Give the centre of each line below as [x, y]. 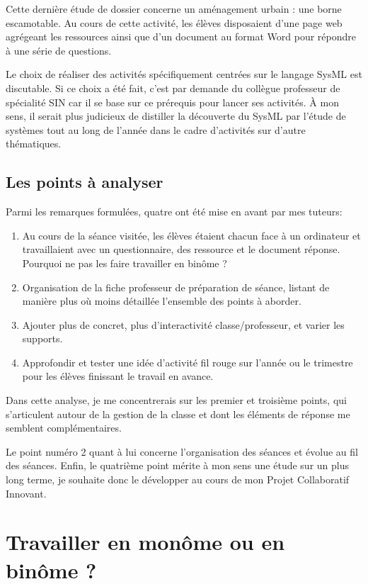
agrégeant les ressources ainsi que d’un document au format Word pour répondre [181, 36]
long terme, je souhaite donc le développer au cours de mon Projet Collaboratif [178, 479]
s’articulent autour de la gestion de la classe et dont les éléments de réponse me [178, 414]
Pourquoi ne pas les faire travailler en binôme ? [125, 263]
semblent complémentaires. [64, 428]
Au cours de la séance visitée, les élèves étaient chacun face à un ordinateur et [191, 235]
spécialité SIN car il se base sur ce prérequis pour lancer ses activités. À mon [172, 102]
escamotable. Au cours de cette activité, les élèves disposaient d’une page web [174, 22]
